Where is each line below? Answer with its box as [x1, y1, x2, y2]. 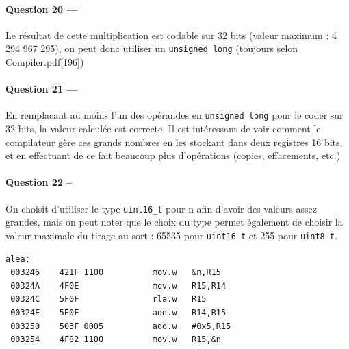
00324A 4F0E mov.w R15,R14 [10, 280, 227, 291]
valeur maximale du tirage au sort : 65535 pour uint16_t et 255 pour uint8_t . [5, 228, 337, 242]
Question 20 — [5, 1, 78, 16]
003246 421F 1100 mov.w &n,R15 [10, 267, 221, 278]
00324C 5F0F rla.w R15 [10, 294, 207, 304]
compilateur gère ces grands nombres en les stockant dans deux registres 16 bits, [5, 134, 343, 149]
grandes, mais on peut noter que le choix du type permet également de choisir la [5, 215, 343, 229]
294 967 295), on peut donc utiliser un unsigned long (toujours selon [5, 41, 298, 56]
